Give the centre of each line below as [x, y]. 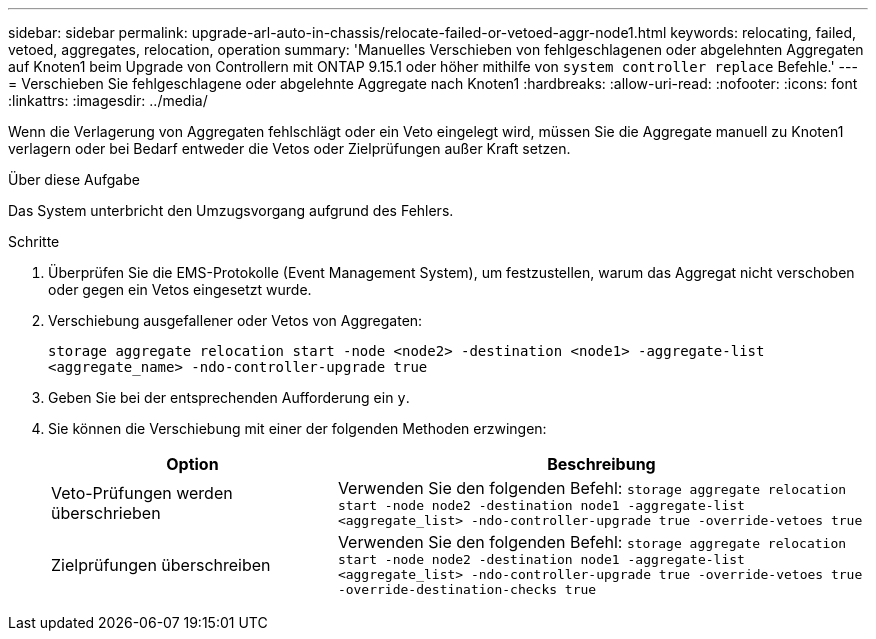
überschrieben [106, 513]
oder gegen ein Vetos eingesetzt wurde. [180, 289]
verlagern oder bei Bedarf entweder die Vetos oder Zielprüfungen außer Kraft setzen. [289, 148]
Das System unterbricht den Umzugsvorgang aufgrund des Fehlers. [231, 210]
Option [192, 464]
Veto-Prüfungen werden [142, 493]
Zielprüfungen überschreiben [161, 564]
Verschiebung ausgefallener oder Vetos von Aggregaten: [235, 320]
